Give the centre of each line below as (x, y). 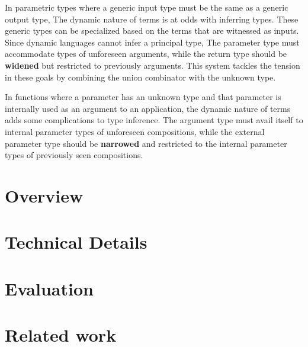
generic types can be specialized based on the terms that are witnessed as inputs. (152, 30)
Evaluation (49, 288)
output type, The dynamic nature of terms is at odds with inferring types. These (152, 19)
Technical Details (76, 242)
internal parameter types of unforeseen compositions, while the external (135, 131)
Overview (44, 195)
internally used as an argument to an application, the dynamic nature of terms (148, 108)
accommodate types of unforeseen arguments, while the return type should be (146, 54)
